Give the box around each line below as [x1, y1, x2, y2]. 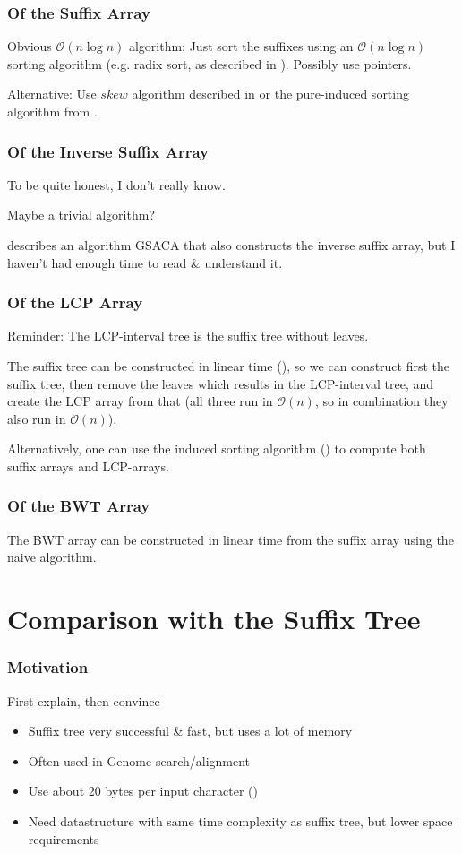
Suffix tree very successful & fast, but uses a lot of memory [28, 721, 353, 740]
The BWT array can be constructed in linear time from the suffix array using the [7, 530, 454, 548]
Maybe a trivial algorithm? [7, 205, 155, 224]
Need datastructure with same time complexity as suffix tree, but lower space [28, 811, 453, 830]
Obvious [7, 37, 52, 56]
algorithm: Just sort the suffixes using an [128, 37, 354, 56]
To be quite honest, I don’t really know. [7, 175, 226, 194]
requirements [28, 829, 99, 848]
